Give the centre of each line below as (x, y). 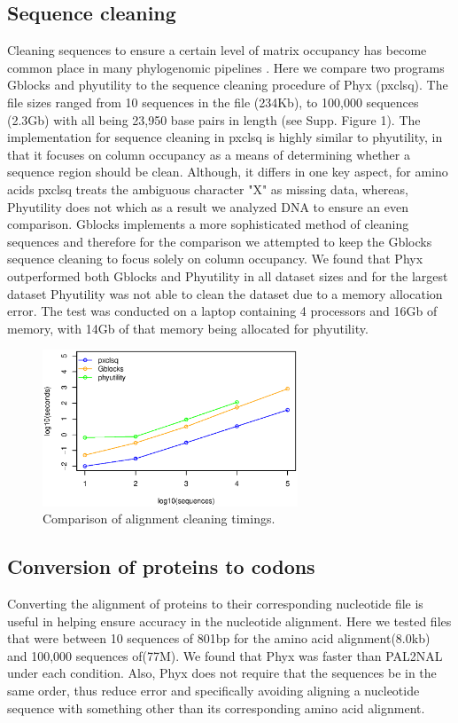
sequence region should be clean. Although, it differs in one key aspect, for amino (228, 172)
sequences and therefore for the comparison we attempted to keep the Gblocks (220, 241)
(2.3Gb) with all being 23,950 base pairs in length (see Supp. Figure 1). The (214, 119)
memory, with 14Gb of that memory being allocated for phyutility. (188, 328)
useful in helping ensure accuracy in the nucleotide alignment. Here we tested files (229, 621)
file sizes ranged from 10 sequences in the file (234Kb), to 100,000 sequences (213, 102)
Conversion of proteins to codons (161, 566)
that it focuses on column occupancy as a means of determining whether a (209, 154)
